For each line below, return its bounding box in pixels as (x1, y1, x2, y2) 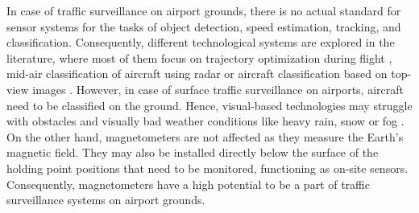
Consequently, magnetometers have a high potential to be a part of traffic (6, 175, 370, 192)
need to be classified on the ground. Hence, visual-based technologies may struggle (6, 96, 413, 113)
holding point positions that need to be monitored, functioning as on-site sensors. (6, 159, 409, 176)
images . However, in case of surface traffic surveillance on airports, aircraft (32, 80, 404, 97)
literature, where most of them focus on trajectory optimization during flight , (6, 49, 392, 66)
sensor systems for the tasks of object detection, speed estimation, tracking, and (6, 18, 401, 35)
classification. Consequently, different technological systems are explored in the (6, 34, 395, 51)
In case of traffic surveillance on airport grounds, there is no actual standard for (6, 2, 401, 18)
